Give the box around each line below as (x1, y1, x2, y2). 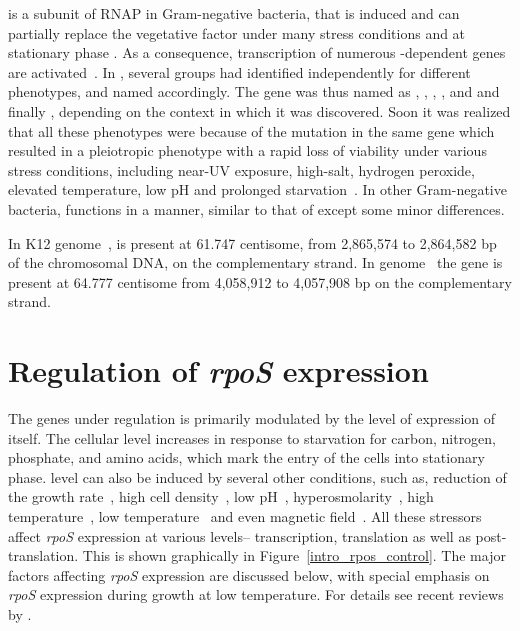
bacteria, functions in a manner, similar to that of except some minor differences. (8, 198, 505, 219)
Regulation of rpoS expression (8, 350, 429, 392)
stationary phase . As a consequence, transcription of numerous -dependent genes (8, 42, 506, 63)
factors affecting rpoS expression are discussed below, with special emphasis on (8, 564, 490, 585)
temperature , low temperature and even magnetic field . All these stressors (8, 506, 482, 526)
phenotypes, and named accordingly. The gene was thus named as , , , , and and (8, 81, 500, 102)
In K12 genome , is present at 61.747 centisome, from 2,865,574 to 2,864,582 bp (8, 232, 497, 253)
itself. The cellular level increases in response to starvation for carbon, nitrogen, (8, 427, 497, 448)
